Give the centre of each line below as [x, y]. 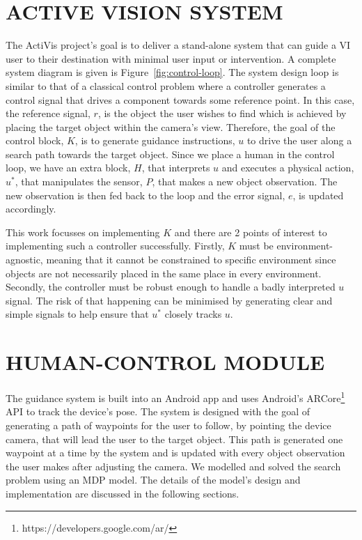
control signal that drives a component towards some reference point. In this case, [180, 99]
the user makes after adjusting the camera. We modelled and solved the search [173, 466]
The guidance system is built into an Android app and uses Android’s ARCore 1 [175, 397]
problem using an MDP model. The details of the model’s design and [153, 480]
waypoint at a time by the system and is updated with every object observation [175, 453]
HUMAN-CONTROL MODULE [165, 362]
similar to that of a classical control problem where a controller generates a [166, 85]
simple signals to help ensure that [77, 314]
